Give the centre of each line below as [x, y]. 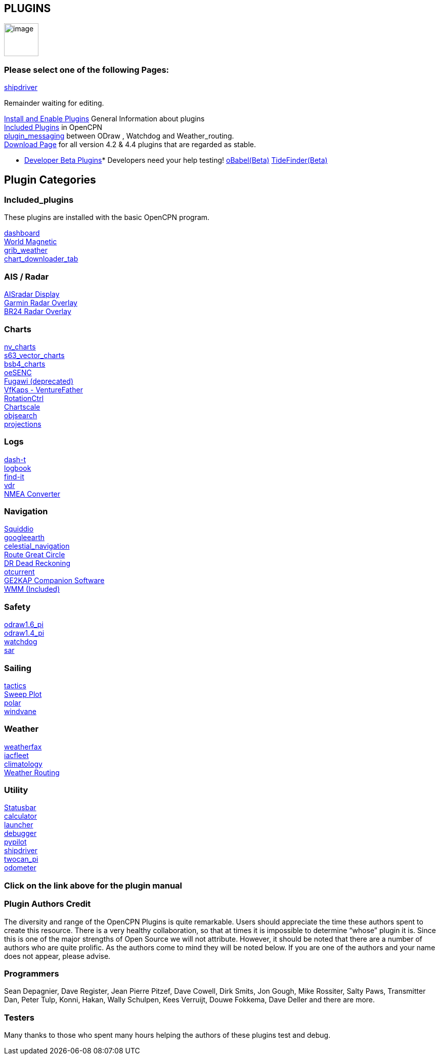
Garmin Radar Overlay [41, 303]
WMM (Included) [32, 589]
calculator [21, 816]
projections [23, 424]
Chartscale [22, 407]
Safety [17, 607]
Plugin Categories [50, 180]
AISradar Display [32, 294]
